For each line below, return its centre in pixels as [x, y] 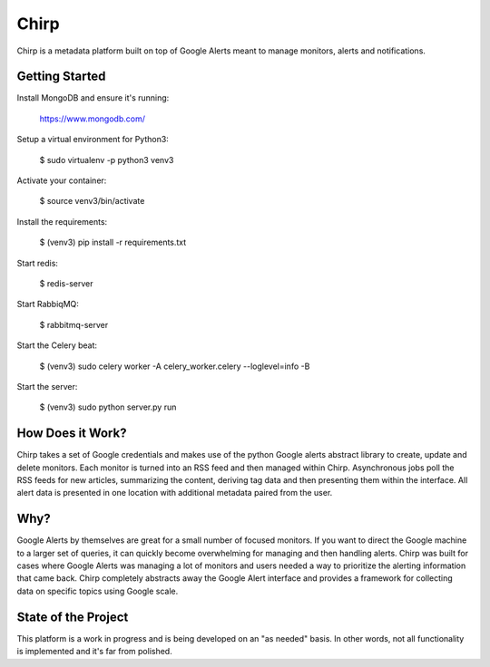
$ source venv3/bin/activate [92, 201]
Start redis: [38, 263]
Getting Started [61, 77]
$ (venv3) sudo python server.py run [108, 407]
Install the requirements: [62, 221]
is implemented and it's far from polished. [94, 652]
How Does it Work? [72, 434]
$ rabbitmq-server [74, 324]
